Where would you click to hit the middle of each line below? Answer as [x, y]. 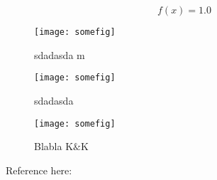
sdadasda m [60, 54]
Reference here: [39, 170]
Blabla [48, 146]
